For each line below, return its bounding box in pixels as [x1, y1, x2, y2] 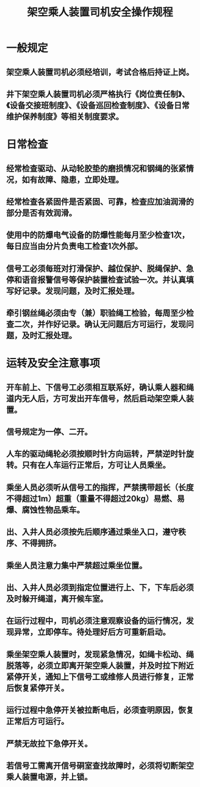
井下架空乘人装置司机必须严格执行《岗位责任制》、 [6, 89, 190, 99]
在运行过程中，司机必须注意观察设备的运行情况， [6, 616, 186, 626]
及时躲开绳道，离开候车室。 [6, 594, 108, 604]
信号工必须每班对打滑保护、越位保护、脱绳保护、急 [6, 264, 194, 274]
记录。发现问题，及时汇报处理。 [21, 286, 139, 296]
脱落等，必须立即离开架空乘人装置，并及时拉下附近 [6, 660, 194, 670]
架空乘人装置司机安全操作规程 [26, 5, 173, 19]
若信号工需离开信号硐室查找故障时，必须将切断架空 [6, 760, 194, 771]
